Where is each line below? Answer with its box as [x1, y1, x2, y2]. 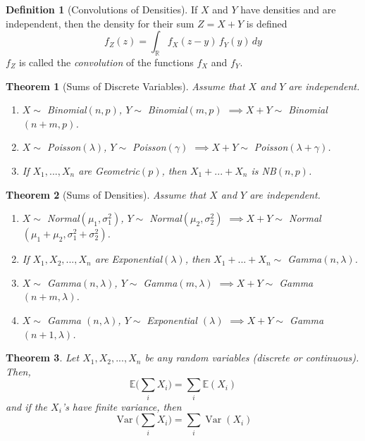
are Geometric [78, 163, 140, 178]
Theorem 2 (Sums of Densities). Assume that [6, 187, 206, 201]
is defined [246, 15, 287, 30]
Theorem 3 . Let [6, 350, 80, 365]
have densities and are [240, 2, 336, 16]
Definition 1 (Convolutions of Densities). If [6, 2, 198, 16]
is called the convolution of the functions [19, 54, 194, 69]
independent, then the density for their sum [6, 15, 194, 30]
